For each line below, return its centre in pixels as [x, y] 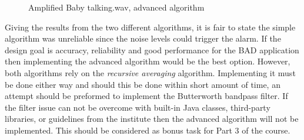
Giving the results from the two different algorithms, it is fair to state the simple [150, 27]
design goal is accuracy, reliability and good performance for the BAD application [152, 49]
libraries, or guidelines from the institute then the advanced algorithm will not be [152, 119]
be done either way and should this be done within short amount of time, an [143, 84]
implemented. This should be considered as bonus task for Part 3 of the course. [148, 130]
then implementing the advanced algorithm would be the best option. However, [148, 61]
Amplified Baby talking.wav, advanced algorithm [116, 7]
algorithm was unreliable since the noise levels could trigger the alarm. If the [143, 38]
